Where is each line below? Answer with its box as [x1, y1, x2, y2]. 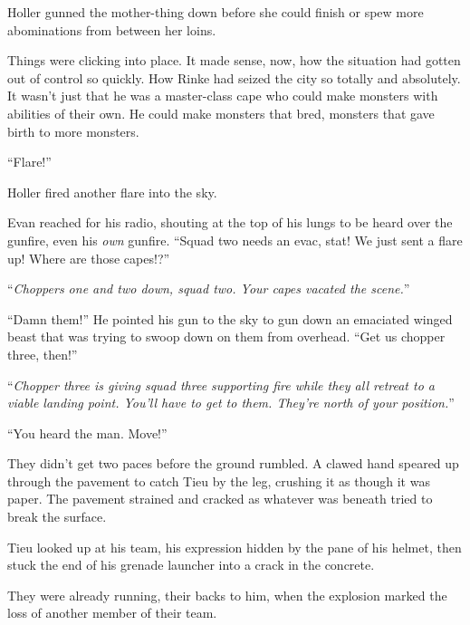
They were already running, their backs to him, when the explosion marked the [7, 585, 447, 604]
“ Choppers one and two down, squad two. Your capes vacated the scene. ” [7, 279, 410, 298]
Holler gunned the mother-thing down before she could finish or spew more [7, 3, 424, 21]
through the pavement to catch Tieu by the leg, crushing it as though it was [7, 471, 430, 490]
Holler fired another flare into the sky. [7, 182, 217, 201]
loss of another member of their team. [7, 603, 217, 622]
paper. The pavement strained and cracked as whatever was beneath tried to [7, 489, 433, 508]
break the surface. [7, 507, 107, 526]
